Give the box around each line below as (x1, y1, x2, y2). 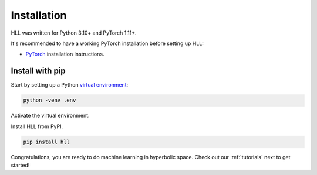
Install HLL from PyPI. (11, 123, 63, 130)
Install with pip (11, 66, 66, 76)
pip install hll (23, 138, 70, 145)
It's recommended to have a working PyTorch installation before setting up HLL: (11, 40, 204, 47)
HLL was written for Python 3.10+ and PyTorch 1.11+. (11, 29, 137, 36)
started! (11, 162, 30, 169)
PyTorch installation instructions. (25, 50, 104, 58)
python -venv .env (23, 97, 76, 104)
